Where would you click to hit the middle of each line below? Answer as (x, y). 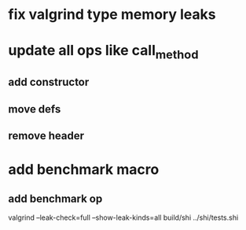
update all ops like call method (103, 52)
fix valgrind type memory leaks (112, 15)
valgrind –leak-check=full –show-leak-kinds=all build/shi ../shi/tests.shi (123, 217)
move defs (35, 109)
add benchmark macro (84, 170)
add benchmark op (55, 198)
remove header (46, 136)
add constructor (49, 82)
